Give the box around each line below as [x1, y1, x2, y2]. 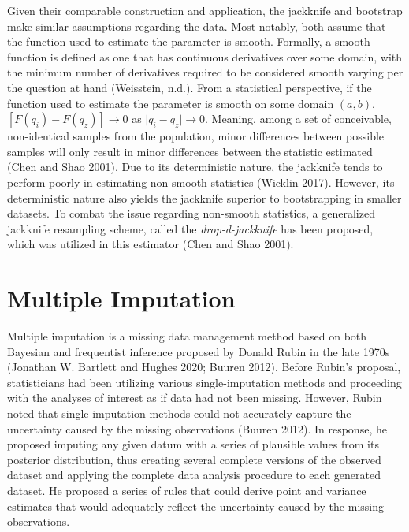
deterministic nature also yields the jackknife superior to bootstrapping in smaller [7, 189, 402, 206]
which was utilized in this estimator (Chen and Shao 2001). [7, 236, 294, 252]
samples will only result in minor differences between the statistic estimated [7, 143, 373, 159]
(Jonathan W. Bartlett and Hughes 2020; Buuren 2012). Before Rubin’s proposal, [7, 359, 401, 375]
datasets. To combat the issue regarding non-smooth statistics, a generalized [7, 205, 375, 221]
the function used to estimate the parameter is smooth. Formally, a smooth [7, 33, 370, 50]
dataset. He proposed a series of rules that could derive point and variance [7, 482, 366, 498]
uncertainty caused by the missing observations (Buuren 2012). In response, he [7, 420, 387, 437]
